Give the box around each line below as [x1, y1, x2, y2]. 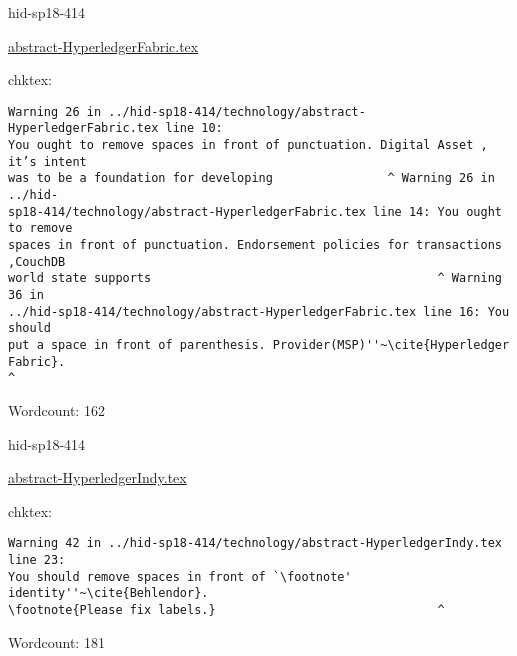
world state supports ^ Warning [8, 271, 502, 286]
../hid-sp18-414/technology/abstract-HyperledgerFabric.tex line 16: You [8, 304, 510, 319]
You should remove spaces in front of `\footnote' [8, 569, 352, 584]
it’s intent [8, 154, 87, 169]
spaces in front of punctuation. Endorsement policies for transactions [8, 238, 502, 253]
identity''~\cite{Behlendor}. [8, 586, 209, 601]
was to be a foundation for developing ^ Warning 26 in [8, 171, 495, 186]
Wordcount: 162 [8, 399, 105, 420]
